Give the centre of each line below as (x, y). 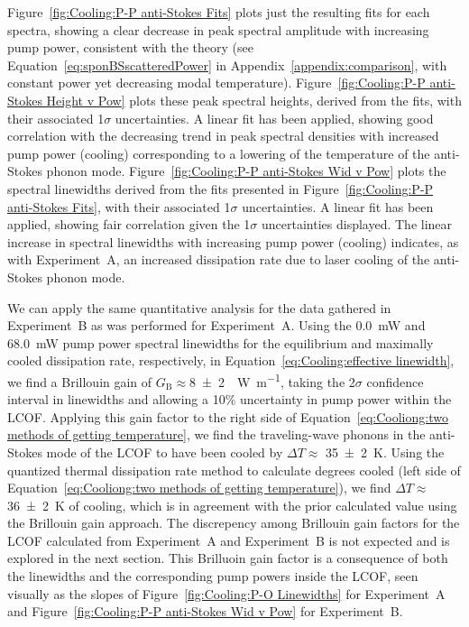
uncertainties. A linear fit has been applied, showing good (274, 118)
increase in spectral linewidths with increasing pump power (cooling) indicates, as (233, 241)
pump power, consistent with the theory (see (130, 47)
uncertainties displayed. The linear (357, 224)
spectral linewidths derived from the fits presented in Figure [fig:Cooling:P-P (221, 188)
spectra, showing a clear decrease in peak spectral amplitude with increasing (218, 29)
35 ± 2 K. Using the (385, 452)
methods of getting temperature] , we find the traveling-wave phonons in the (216, 434)
